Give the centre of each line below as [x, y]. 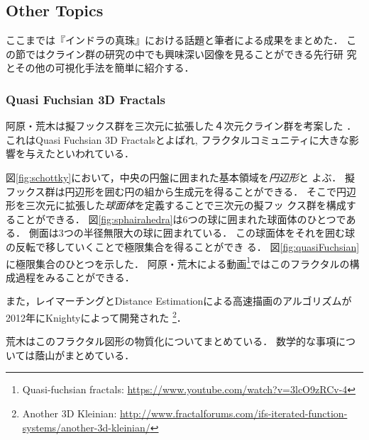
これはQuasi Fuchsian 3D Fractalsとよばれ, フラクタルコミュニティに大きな [177, 139]
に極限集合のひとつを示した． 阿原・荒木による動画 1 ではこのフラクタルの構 [183, 262]
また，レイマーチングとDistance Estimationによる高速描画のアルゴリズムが [179, 301]
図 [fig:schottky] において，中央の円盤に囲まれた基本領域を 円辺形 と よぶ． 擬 [180, 177]
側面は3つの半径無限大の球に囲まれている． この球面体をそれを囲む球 [192, 233]
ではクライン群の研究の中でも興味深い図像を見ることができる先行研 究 [191, 53]
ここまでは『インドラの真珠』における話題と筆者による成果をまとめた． [175, 40]
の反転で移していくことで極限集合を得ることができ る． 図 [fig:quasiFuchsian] [183, 246]
